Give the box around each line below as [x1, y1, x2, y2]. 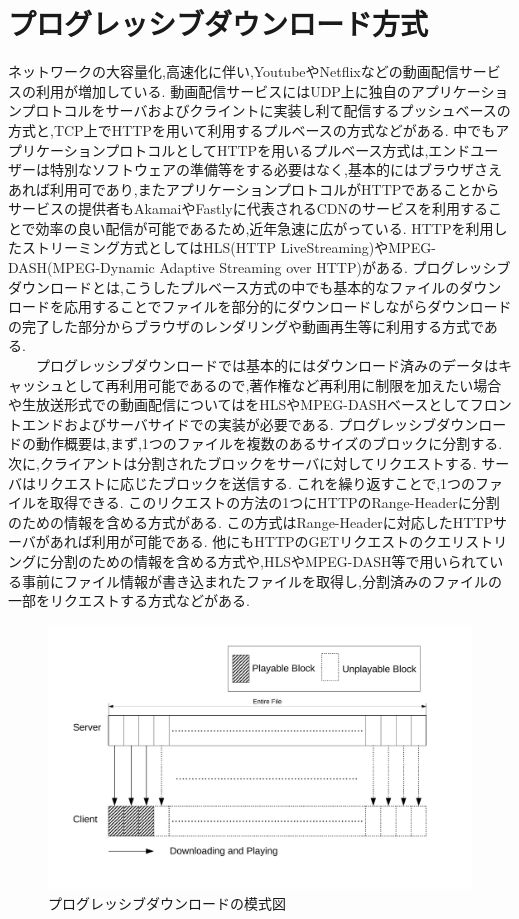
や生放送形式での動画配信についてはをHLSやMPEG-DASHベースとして [8, 394, 470, 415]
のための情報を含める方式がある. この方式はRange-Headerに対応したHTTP [8, 511, 493, 532]
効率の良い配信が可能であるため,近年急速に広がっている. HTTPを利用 [35, 217, 494, 238]
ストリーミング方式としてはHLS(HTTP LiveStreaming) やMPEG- [21, 237, 436, 258]
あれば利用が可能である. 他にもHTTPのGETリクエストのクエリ [49, 531, 466, 552]
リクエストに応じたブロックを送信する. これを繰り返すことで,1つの [35, 472, 476, 493]
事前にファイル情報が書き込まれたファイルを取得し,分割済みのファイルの [21, 570, 502, 591]
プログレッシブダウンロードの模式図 [48, 892, 286, 913]
